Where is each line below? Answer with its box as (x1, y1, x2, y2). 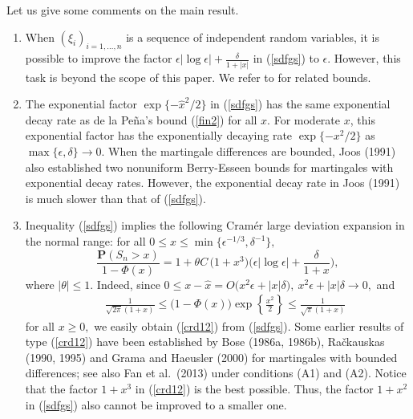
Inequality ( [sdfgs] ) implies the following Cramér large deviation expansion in (25, 217, 405, 234)
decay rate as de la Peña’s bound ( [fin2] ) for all (25, 111, 257, 128)
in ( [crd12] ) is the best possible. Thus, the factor (135, 380, 374, 397)
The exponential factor (25, 96, 138, 112)
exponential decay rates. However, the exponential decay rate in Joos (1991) (25, 174, 400, 191)
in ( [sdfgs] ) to (253, 50, 319, 67)
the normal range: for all (25, 233, 146, 250)
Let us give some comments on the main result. (6, 2, 239, 18)
